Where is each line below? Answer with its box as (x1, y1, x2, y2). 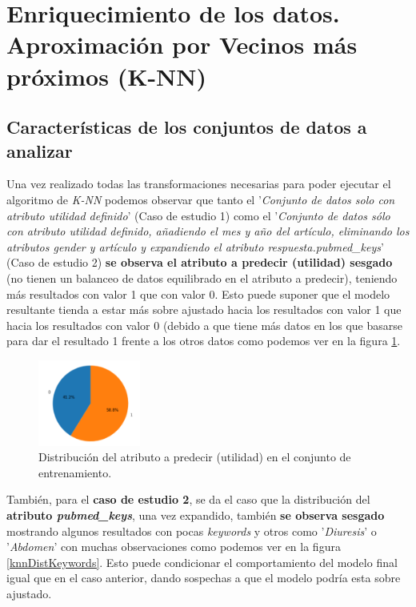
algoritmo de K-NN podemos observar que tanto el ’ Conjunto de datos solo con (6, 191, 395, 207)
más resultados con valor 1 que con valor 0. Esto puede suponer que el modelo (6, 285, 390, 302)
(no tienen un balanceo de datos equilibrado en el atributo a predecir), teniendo (6, 269, 398, 286)
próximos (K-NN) (6, 59, 207, 92)
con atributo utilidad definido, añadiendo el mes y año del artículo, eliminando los (6, 223, 410, 239)
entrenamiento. (38, 464, 112, 480)
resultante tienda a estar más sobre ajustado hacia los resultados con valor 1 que (6, 301, 402, 318)
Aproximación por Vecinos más (6, 28, 358, 61)
